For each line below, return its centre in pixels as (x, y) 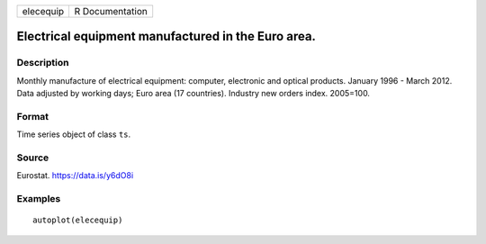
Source (33, 158)
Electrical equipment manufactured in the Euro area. (166, 36)
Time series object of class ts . (74, 134)
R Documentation (111, 11)
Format (33, 116)
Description (43, 63)
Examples (39, 199)
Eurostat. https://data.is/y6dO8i (75, 176)
